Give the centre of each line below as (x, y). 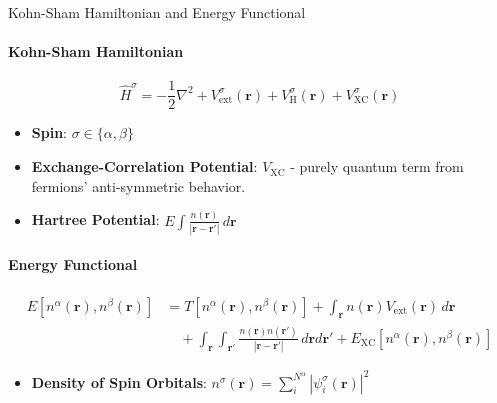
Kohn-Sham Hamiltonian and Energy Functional (157, 12)
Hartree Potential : (95, 219)
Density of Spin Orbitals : (119, 381)
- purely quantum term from (377, 166)
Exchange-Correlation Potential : (144, 166)
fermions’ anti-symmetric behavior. (138, 185)
